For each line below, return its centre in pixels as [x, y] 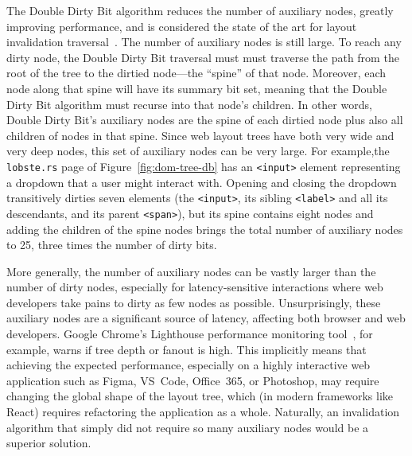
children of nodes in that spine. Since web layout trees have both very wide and [200, 135]
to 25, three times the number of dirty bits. [112, 245]
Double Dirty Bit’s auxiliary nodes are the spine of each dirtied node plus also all [205, 120]
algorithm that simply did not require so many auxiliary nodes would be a [188, 427]
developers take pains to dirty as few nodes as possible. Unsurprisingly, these [194, 302]
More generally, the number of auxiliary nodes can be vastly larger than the [191, 271]
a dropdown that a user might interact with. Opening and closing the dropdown [202, 182]
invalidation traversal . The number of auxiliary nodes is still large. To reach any [204, 42]
